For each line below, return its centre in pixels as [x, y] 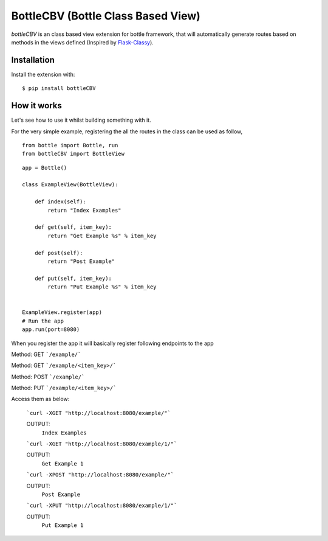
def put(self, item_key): [73, 278]
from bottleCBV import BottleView [73, 154]
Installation [33, 60]
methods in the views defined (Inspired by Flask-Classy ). [83, 42]
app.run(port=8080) [51, 330]
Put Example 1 [63, 525]
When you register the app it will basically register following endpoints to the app [112, 343]
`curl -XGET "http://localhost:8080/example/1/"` [102, 444]
